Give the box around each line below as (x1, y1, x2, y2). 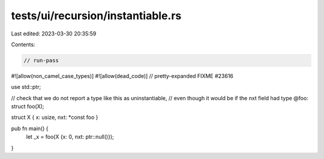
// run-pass (23, 57, 59, 64)
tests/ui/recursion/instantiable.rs (11, 9, 182, 22)
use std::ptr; (11, 83, 41, 91)
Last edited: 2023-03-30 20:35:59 (11, 30, 97, 37)
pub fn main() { (11, 125, 49, 132)
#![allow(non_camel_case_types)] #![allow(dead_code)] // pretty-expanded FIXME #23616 (11, 72, 234, 79)
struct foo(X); (11, 103, 44, 110)
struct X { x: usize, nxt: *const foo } (11, 114, 98, 121)
